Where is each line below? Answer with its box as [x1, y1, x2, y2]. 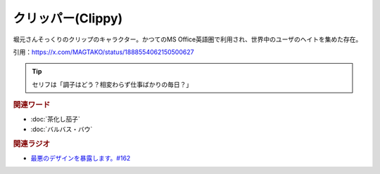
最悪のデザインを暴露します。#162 [30, 154, 131, 162]
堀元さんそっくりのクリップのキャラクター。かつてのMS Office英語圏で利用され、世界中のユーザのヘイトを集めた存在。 [13, 35, 362, 43]
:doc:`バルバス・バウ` [30, 125, 93, 133]
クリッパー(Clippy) [13, 11, 123, 26]
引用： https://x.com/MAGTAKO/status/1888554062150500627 [13, 48, 194, 56]
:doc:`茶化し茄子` [30, 115, 81, 123]
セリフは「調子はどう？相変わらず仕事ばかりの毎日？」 [32, 80, 193, 88]
